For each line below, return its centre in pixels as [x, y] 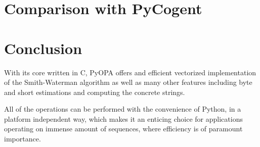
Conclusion [43, 48]
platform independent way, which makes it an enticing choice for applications [123, 118]
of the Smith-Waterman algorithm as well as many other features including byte [128, 82]
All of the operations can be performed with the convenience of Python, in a [123, 109]
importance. [23, 139]
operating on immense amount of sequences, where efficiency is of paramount [123, 129]
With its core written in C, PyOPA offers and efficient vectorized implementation [130, 72]
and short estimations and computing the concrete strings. [95, 92]
